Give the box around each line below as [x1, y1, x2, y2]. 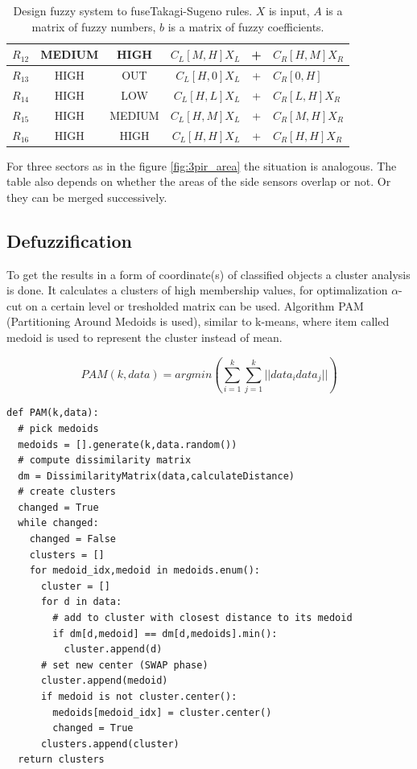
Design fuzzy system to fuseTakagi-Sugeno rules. [13, 2, 253, 19]
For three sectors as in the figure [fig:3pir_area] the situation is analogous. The [6, 157, 397, 174]
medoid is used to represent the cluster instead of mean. [6, 329, 283, 346]
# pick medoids [18, 422, 99, 434]
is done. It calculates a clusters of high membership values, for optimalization [6, 282, 388, 298]
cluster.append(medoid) [40, 675, 168, 687]
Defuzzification [6, 228, 133, 253]
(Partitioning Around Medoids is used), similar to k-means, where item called [6, 313, 390, 330]
